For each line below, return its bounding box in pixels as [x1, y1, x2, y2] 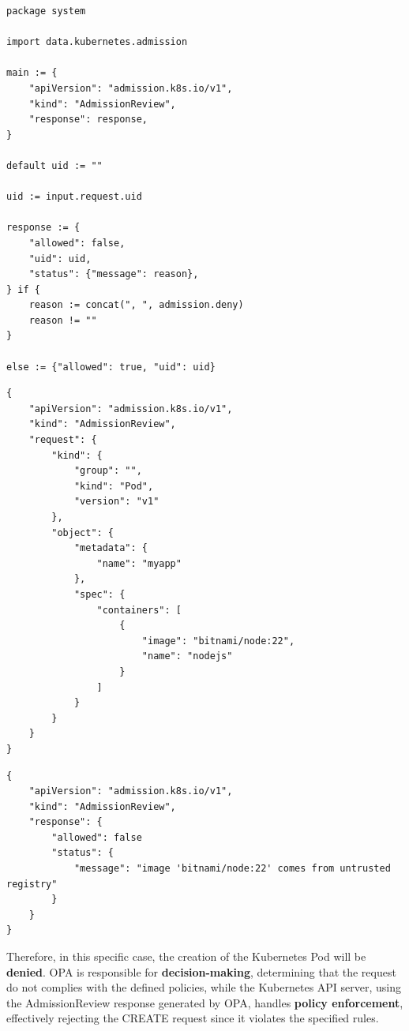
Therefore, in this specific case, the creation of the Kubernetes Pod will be [6, 948, 366, 965]
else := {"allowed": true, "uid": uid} [6, 361, 216, 373]
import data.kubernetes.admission [6, 36, 188, 48]
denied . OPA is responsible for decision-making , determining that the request [6, 963, 396, 980]
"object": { [51, 527, 114, 538]
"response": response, [28, 114, 148, 126]
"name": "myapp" [96, 557, 182, 569]
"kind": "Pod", [73, 480, 154, 492]
